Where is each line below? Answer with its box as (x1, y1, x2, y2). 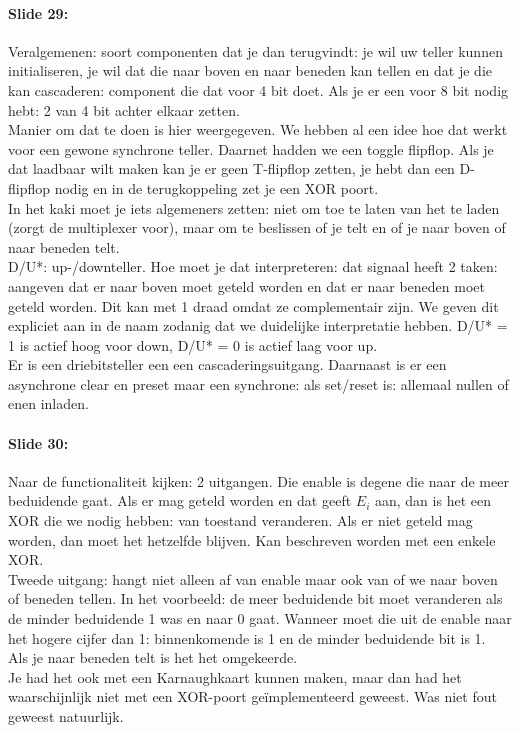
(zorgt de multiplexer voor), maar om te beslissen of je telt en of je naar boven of (8, 217, 506, 238)
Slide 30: (8, 432, 69, 453)
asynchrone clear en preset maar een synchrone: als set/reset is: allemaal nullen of (8, 373, 509, 394)
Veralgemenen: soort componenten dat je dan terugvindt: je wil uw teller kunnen (8, 40, 503, 61)
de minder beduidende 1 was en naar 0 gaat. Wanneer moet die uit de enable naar (8, 608, 512, 629)
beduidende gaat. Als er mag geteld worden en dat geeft (8, 490, 352, 511)
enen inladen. (8, 393, 89, 414)
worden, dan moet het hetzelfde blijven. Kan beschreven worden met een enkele (8, 529, 496, 550)
